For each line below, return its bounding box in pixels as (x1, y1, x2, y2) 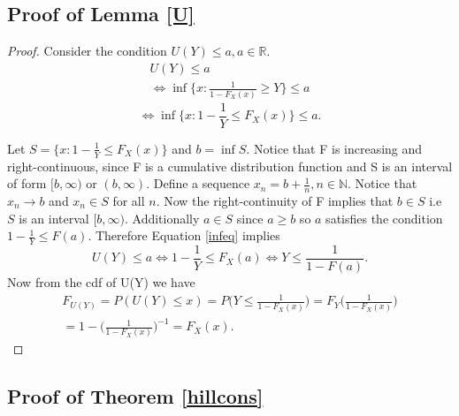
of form (7, 174, 47, 193)
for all (112, 192, 145, 209)
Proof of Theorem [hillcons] (7, 382, 264, 410)
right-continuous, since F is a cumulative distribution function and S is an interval (7, 156, 453, 175)
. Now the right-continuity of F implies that (156, 192, 394, 209)
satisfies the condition (325, 208, 443, 227)
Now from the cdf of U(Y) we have (7, 273, 195, 291)
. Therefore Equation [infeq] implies (88, 226, 280, 245)
